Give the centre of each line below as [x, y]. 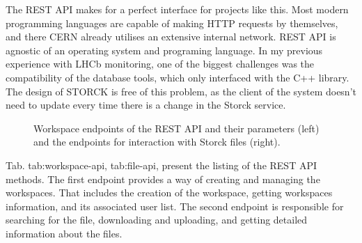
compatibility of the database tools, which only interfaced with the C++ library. [178, 77]
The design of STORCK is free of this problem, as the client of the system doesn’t [181, 91]
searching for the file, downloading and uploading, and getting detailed [157, 220]
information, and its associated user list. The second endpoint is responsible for [175, 206]
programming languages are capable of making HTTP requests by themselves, [172, 23]
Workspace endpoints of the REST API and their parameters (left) [176, 128]
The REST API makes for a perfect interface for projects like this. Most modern [177, 9]
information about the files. [64, 233]
